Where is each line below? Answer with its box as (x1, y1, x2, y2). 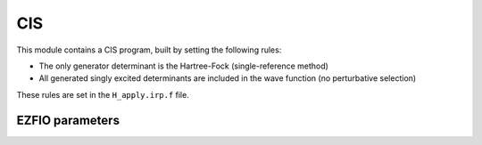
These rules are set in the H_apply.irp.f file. (16, 89, 189, 100)
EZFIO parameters (16, 112, 120, 128)
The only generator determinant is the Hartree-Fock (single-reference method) (38, 60, 329, 71)
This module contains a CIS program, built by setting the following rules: (16, 44, 282, 55)
